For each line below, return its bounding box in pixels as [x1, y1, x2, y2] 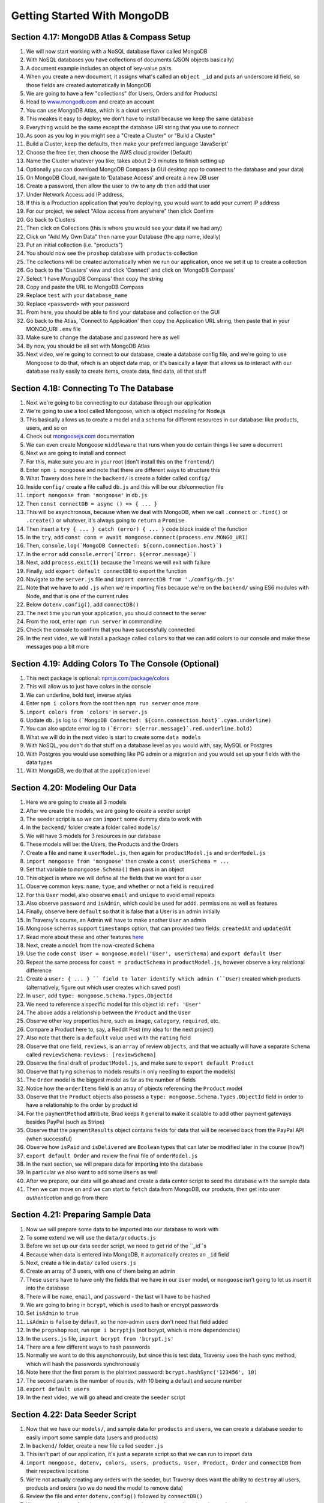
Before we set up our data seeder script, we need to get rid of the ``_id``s [26, 1242, 207, 1250]
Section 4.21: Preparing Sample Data [11, 1210, 151, 1220]
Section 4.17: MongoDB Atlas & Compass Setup [11, 32, 191, 42]
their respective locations [26, 1468, 89, 1475]
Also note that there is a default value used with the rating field [26, 1034, 191, 1041]
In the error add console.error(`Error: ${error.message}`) [26, 550, 197, 557]
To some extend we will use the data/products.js [26, 1234, 157, 1241]
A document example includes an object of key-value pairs [26, 64, 172, 72]
